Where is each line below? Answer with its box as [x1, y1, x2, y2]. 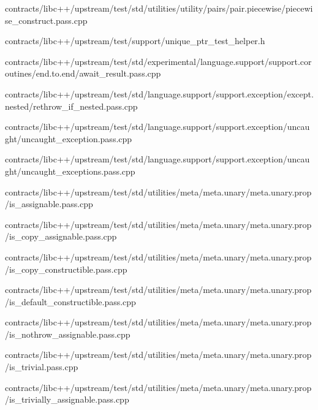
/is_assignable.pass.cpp [5, 197, 93, 210]
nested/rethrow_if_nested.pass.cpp [5, 99, 138, 112]
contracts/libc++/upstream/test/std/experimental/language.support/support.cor [5, 55, 312, 67]
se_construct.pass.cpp [5, 13, 88, 26]
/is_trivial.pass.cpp [5, 360, 78, 373]
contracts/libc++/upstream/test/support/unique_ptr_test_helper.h [5, 34, 265, 47]
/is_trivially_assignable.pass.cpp [5, 393, 129, 406]
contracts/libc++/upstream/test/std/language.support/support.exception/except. [5, 87, 314, 100]
